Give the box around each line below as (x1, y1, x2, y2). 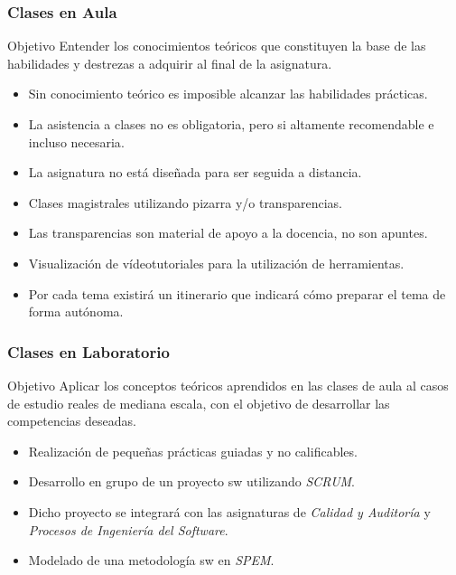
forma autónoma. (28, 302, 124, 321)
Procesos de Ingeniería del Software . (28, 520, 228, 539)
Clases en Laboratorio (7, 340, 170, 363)
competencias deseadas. (7, 411, 136, 430)
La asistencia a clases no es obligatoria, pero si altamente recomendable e (28, 115, 434, 133)
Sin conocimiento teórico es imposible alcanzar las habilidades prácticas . (28, 84, 428, 103)
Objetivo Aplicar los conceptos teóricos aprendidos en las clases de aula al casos (7, 375, 449, 394)
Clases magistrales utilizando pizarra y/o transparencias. (28, 193, 342, 212)
